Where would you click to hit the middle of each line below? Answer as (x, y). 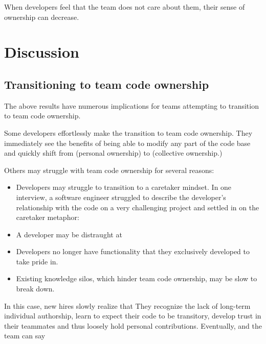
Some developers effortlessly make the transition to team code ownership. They (128, 132)
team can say (25, 336)
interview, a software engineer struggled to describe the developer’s (121, 197)
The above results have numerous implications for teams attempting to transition (131, 105)
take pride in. (37, 261)
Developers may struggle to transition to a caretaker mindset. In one (124, 187)
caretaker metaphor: (48, 217)
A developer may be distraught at (69, 234)
